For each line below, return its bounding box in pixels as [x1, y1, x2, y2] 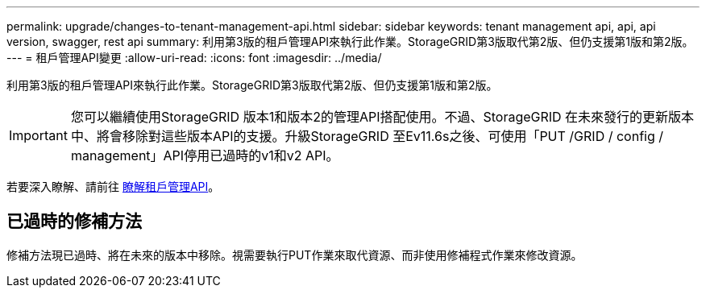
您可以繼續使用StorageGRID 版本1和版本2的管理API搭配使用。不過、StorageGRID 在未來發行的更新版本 [70, 109, 695, 125]
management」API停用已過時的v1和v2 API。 [70, 147, 339, 164]
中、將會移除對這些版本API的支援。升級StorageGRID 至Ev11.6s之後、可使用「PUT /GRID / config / [70, 128, 664, 144]
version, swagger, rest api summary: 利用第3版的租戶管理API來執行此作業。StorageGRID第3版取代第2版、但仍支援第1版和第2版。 [6, 35, 694, 48]
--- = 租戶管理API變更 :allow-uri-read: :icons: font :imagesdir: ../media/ [6, 51, 382, 64]
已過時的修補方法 [6, 211, 142, 232]
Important [9, 127, 68, 143]
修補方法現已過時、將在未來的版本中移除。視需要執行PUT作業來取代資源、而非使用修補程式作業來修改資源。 [6, 247, 583, 262]
